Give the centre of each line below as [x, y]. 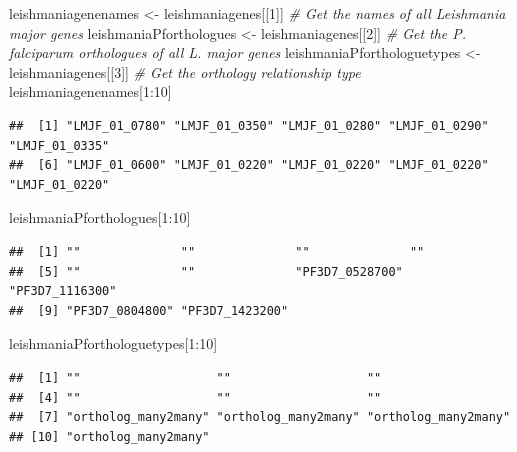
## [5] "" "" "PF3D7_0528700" [206, 271]
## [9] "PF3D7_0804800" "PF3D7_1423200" [149, 310]
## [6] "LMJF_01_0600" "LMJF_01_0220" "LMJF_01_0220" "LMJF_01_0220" [249, 165]
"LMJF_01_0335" [59, 145]
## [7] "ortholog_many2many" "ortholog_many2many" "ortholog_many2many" [260, 417]
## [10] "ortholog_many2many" [109, 436]
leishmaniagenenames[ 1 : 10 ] [90, 91]
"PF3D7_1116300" [63, 291]
